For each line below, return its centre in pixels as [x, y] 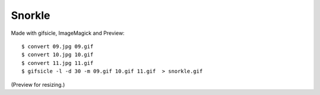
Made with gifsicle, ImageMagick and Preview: [68, 33]
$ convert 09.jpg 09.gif [57, 46]
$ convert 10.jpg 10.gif [57, 55]
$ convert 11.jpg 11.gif [57, 63]
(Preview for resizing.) [38, 84]
